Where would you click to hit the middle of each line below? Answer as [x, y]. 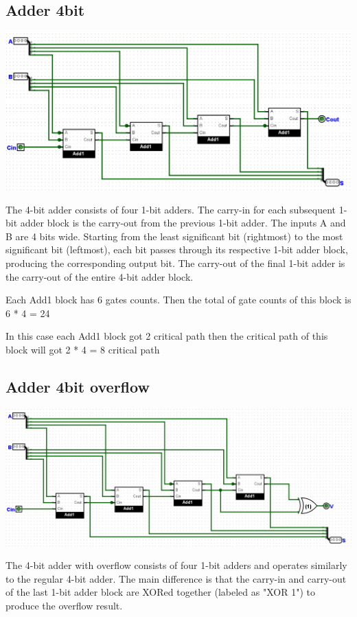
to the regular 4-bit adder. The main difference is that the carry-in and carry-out [176, 578]
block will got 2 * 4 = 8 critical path [83, 349]
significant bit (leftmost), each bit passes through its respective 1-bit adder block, [177, 249]
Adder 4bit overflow [78, 386]
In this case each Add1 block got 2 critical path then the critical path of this [167, 336]
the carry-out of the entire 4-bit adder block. [100, 276]
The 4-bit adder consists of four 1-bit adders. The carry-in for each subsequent [171, 209]
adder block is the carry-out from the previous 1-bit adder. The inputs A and [183, 223]
